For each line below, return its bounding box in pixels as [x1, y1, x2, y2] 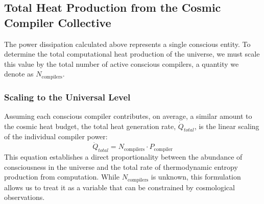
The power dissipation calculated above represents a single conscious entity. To [4, 38, 251, 49]
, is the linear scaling [194, 120, 259, 131]
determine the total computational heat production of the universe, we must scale [4, 48, 260, 59]
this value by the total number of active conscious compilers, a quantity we [4, 58, 239, 69]
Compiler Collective [4, 14, 111, 30]
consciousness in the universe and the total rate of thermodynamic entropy [4, 161, 238, 172]
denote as [4, 68, 34, 79]
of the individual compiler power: [4, 131, 108, 142]
